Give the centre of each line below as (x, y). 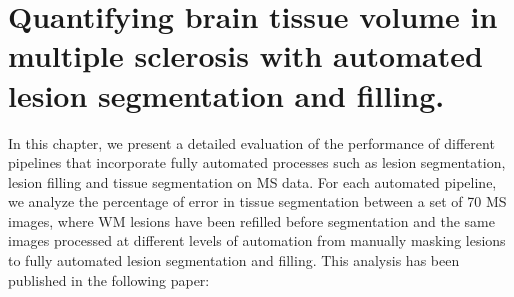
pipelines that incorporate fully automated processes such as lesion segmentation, (257, 162)
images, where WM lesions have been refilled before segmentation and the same (251, 220)
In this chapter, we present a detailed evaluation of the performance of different (251, 142)
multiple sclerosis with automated (245, 55)
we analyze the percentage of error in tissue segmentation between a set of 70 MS (257, 201)
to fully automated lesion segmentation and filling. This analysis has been (234, 260)
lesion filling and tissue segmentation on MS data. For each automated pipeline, (252, 181)
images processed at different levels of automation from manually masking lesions (257, 240)
